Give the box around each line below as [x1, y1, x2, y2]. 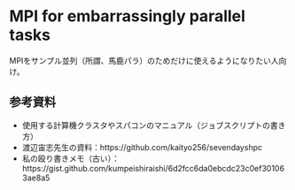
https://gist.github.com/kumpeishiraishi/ [21, 163, 168, 173]
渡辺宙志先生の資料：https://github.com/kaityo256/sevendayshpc [21, 141, 263, 152]
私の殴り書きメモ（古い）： [21, 153, 120, 163]
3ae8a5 [21, 172, 50, 183]
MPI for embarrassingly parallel [9, 6, 246, 27]
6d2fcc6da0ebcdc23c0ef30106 [167, 163, 285, 173]
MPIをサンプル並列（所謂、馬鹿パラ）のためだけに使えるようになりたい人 [9, 55, 279, 65]
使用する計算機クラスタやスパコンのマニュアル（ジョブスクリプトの [21, 119, 271, 130]
